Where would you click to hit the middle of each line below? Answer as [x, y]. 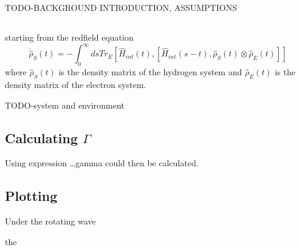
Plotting [31, 196]
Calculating [42, 137]
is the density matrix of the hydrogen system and [150, 72]
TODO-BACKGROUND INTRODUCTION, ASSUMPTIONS [121, 8]
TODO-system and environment [65, 105]
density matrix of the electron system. [76, 85]
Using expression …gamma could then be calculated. [102, 163]
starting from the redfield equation [69, 37]
